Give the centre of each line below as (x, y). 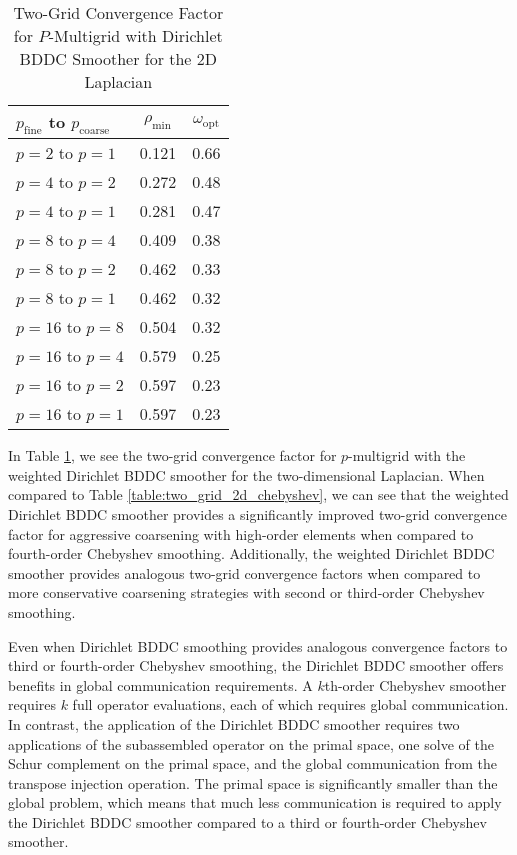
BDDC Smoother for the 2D (118, 58)
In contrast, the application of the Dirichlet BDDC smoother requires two (234, 723)
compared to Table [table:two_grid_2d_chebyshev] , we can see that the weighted (258, 494)
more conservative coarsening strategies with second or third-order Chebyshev (246, 592)
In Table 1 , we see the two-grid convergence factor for (172, 455)
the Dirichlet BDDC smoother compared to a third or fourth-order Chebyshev (247, 821)
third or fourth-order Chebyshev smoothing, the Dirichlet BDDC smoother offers (256, 665)
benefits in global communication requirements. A (160, 684)
